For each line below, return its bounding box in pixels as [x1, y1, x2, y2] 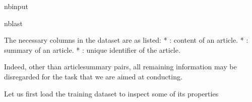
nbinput [4, 1, 28, 11]
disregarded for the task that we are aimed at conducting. [4, 71, 182, 81]
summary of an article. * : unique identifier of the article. [4, 44, 180, 55]
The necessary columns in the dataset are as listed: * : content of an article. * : [4, 35, 248, 45]
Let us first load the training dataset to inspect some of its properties [4, 88, 219, 98]
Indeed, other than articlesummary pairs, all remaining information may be [4, 61, 237, 72]
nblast [4, 18, 23, 28]
